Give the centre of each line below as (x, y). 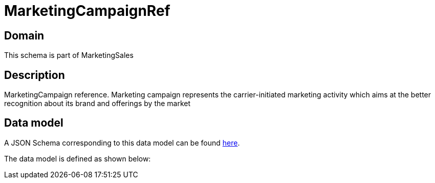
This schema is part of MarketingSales (69, 55)
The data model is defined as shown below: (78, 158)
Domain (24, 35)
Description (35, 75)
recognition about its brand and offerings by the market (97, 104)
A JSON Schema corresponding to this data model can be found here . (122, 143)
